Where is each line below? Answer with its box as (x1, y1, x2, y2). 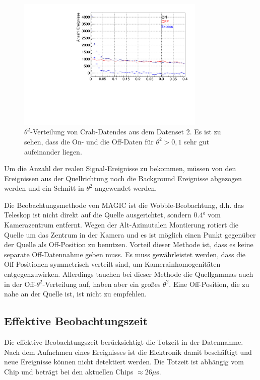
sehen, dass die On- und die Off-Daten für (24, 136, 154, 146)
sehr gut (184, 136, 210, 146)
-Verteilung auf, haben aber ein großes (42, 278, 161, 289)
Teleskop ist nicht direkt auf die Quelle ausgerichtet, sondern (4, 209, 191, 220)
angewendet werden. (95, 183, 157, 193)
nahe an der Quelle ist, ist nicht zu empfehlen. (4, 288, 147, 299)
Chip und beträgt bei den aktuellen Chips (4, 366, 134, 376)
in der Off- (4, 278, 37, 289)
